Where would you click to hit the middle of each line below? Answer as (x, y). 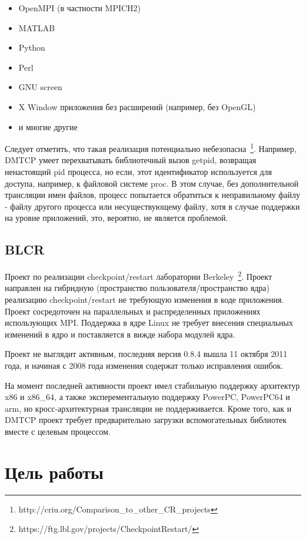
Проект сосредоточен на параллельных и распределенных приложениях (133, 311)
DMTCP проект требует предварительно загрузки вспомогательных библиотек (146, 420)
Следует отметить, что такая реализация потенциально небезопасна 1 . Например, (151, 148)
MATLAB (37, 27)
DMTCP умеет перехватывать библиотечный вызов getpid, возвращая (131, 160)
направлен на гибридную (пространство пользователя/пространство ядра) (137, 288)
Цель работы (54, 472)
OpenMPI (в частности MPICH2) (80, 8)
